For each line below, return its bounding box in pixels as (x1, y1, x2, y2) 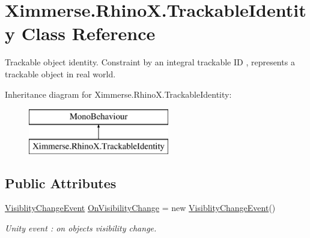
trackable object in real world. (5, 67, 116, 80)
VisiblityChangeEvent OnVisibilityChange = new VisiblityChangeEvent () (5, 201, 276, 214)
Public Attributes (5, 173, 117, 192)
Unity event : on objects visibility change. (5, 222, 157, 234)
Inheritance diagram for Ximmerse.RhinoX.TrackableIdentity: (5, 88, 232, 100)
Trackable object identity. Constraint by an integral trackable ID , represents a (5, 56, 295, 68)
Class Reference (21, 21, 156, 46)
